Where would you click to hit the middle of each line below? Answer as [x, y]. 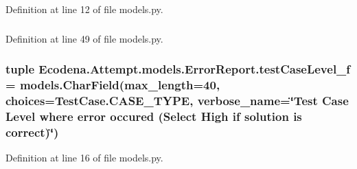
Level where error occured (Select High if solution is [154, 116]
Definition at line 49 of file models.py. [84, 38]
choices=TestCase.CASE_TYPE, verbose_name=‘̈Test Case [177, 100]
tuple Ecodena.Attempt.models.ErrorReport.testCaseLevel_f [178, 69]
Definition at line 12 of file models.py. [84, 9]
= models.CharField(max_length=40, [113, 84]
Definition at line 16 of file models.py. [84, 158]
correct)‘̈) [32, 132]
